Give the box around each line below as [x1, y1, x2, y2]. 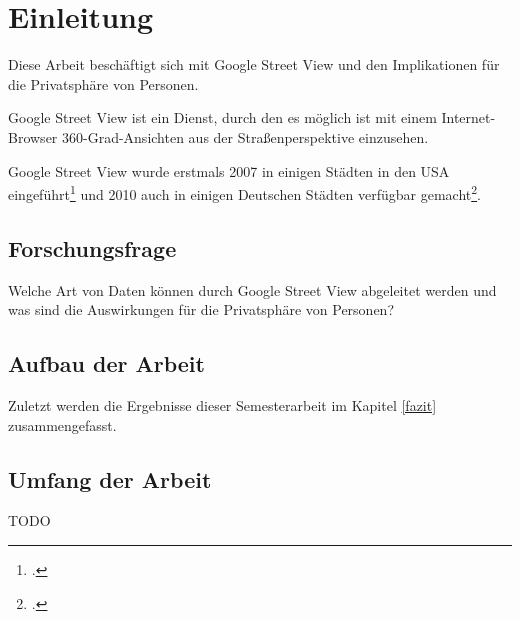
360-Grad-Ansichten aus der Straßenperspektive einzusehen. [61, 126, 429, 147]
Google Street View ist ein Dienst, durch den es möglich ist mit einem [8, 107, 437, 128]
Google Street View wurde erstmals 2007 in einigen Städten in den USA [8, 160, 450, 181]
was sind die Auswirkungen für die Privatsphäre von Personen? [8, 299, 394, 320]
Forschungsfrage [8, 232, 177, 263]
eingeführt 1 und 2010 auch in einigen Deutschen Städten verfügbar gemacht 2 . [8, 181, 481, 204]
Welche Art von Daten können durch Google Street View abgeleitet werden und [8, 279, 497, 300]
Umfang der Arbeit [8, 463, 212, 494]
